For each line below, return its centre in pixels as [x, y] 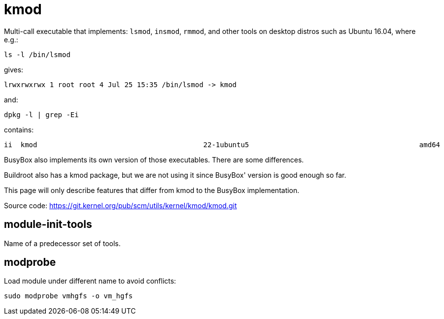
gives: [14, 69]
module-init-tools [48, 224]
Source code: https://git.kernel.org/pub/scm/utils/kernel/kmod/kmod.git [120, 205]
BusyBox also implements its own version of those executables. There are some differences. [154, 159]
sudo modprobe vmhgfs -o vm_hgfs [68, 296]
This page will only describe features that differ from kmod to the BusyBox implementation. [152, 190]
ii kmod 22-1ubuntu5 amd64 [222, 144]
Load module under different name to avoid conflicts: [90, 281]
